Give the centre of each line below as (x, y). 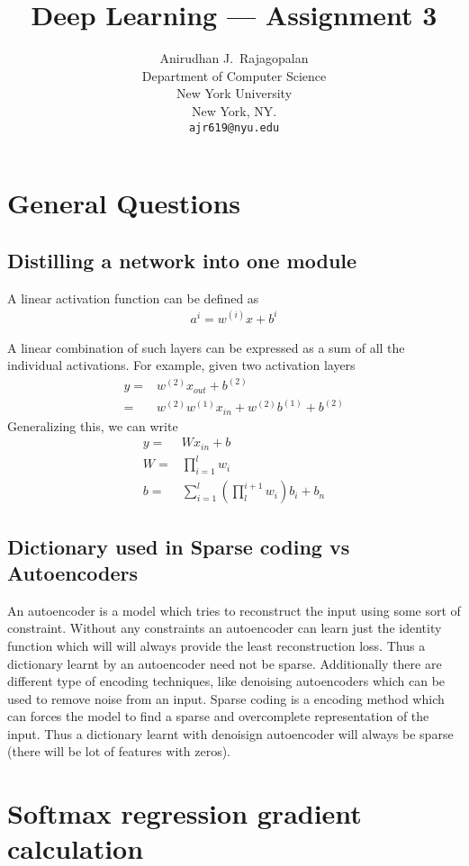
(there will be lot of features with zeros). (119, 751)
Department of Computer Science (234, 75)
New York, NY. (234, 110)
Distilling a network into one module (182, 260)
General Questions (124, 203)
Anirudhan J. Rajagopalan (234, 58)
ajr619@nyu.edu (234, 127)
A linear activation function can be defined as (133, 298)
